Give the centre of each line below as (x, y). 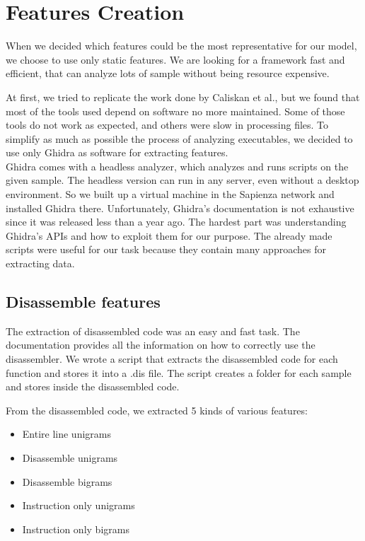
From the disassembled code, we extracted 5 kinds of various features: (157, 410)
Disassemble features (83, 302)
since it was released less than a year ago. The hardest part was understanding (176, 222)
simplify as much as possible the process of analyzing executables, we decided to (179, 138)
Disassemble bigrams (67, 481)
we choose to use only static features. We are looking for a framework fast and (175, 59)
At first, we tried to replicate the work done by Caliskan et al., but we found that (183, 97)
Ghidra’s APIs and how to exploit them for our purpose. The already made (169, 235)
